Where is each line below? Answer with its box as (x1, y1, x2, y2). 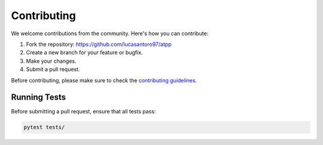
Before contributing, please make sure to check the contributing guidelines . (11, 76, 197, 84)
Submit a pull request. (26, 66, 80, 73)
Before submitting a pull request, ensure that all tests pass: (11, 108, 156, 115)
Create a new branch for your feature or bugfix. (26, 49, 143, 56)
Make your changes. (26, 57, 77, 64)
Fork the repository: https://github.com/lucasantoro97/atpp (26, 41, 172, 48)
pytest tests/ (23, 124, 65, 131)
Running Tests (11, 92, 66, 103)
